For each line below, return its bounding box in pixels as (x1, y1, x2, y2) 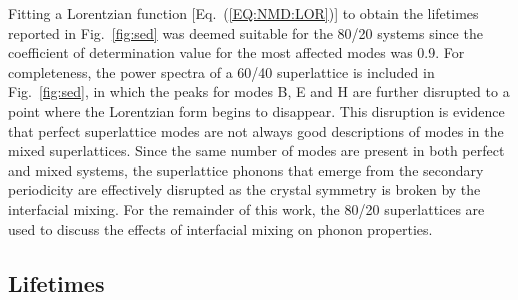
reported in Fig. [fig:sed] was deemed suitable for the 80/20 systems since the (8, 22, 483, 43)
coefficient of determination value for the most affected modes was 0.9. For (8, 42, 465, 63)
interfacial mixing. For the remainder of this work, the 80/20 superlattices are (8, 198, 485, 219)
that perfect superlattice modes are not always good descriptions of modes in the (8, 120, 504, 141)
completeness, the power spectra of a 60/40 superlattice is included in (8, 61, 435, 82)
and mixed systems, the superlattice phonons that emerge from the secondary (8, 159, 484, 180)
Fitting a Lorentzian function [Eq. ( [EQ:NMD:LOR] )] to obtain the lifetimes (8, 3, 479, 23)
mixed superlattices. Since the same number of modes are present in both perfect (8, 140, 505, 161)
